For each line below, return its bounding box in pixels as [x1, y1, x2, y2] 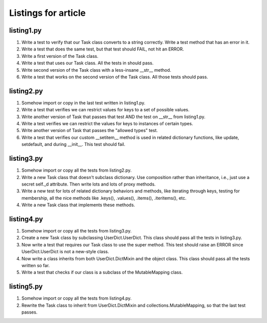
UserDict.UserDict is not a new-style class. [21, 249, 109, 255]
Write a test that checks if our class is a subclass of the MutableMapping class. [21, 270, 183, 276]
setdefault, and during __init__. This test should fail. [21, 141, 126, 147]
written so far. [21, 262, 50, 268]
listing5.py [9, 282, 43, 291]
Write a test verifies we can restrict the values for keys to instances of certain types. [21, 121, 193, 127]
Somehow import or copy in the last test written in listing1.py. [21, 99, 146, 106]
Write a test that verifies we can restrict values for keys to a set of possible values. [21, 107, 190, 113]
